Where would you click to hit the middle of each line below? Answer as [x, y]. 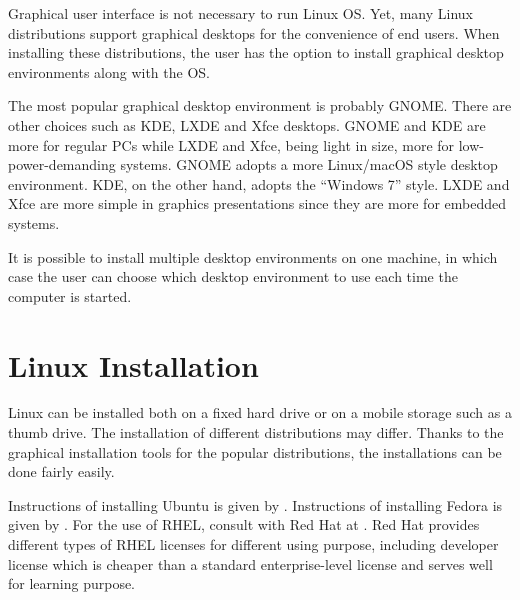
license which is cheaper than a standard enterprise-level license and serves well [250, 563]
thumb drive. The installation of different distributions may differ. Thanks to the [256, 432]
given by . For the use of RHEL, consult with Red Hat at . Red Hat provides [244, 524]
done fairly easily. [61, 471]
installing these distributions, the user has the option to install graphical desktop [256, 52]
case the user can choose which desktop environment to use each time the [233, 276]
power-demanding [62, 164]
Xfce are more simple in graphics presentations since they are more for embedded [257, 203]
